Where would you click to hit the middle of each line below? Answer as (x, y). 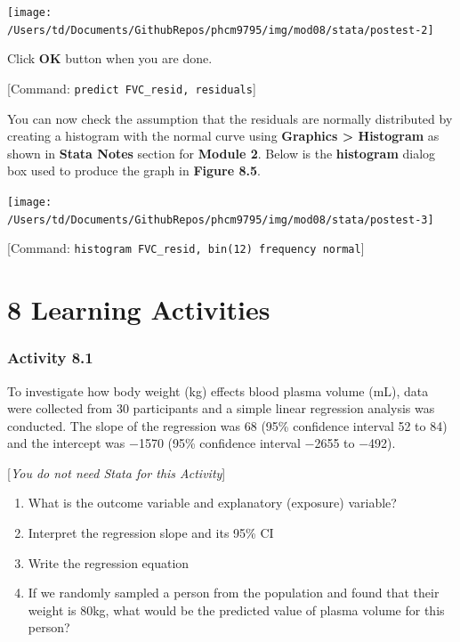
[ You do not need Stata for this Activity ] (117, 472)
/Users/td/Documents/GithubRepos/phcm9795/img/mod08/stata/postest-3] (221, 219)
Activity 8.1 (50, 358)
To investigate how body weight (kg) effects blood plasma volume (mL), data (218, 390)
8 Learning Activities (139, 309)
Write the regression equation (109, 562)
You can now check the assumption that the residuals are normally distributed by (230, 118)
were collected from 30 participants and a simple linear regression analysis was (221, 408)
